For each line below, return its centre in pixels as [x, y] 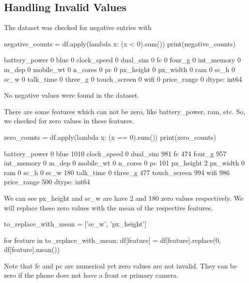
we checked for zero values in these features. [69, 121]
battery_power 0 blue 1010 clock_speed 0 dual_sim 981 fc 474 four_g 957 [115, 153]
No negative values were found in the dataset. [72, 95]
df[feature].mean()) [32, 249]
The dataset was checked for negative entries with [78, 27]
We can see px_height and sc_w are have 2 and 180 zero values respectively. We [124, 198]
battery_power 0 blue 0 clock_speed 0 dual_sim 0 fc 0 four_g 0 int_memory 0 [123, 60]
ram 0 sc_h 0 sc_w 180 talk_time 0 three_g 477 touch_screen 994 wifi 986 [117, 172]
